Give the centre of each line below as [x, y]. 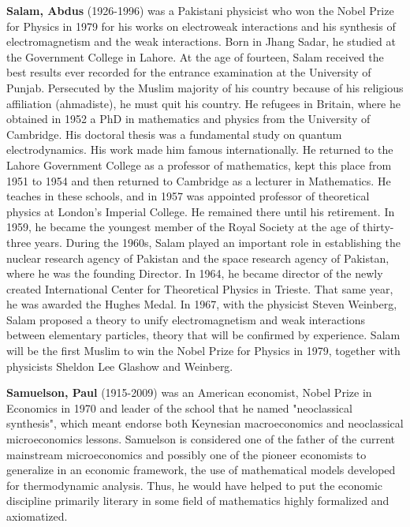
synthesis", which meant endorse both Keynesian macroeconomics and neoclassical [205, 423]
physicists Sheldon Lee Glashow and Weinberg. [120, 366]
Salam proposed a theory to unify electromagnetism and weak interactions [186, 319]
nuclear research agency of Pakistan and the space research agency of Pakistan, [198, 258]
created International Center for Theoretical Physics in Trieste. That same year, [200, 288]
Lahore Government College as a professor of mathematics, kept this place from [199, 164]
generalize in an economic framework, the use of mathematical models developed [201, 470]
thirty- [378, 227]
